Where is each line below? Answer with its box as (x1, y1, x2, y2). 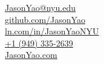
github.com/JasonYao (5, 13, 85, 25)
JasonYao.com (5, 48, 57, 61)
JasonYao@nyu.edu (5, 1, 76, 13)
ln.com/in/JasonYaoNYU (5, 25, 99, 37)
